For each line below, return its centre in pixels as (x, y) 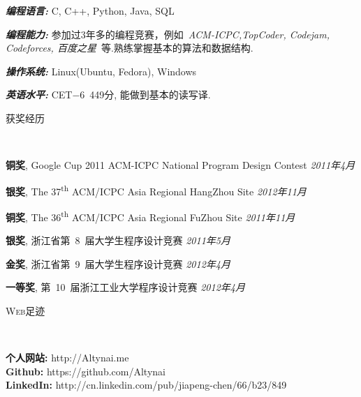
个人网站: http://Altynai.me (67, 358)
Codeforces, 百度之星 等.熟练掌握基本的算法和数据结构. (130, 48)
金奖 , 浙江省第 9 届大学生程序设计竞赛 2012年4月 (118, 263)
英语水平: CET (39, 95)
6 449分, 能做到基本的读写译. (145, 95)
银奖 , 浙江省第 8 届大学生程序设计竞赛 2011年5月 (118, 240)
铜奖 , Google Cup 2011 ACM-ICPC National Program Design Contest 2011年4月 (180, 165)
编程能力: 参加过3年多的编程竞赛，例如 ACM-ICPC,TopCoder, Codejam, (168, 34)
